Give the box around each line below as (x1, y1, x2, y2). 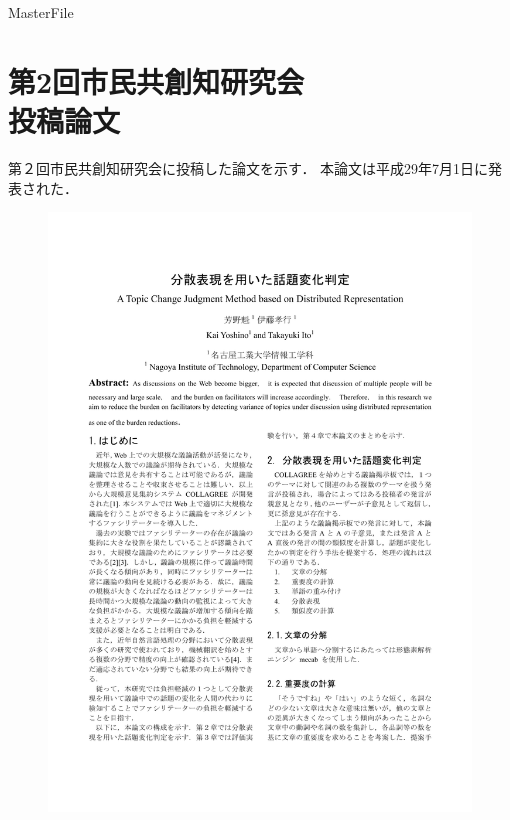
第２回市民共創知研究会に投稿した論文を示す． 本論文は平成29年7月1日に (8, 157, 489, 178)
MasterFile (8, 2, 74, 22)
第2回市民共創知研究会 (8, 60, 305, 101)
